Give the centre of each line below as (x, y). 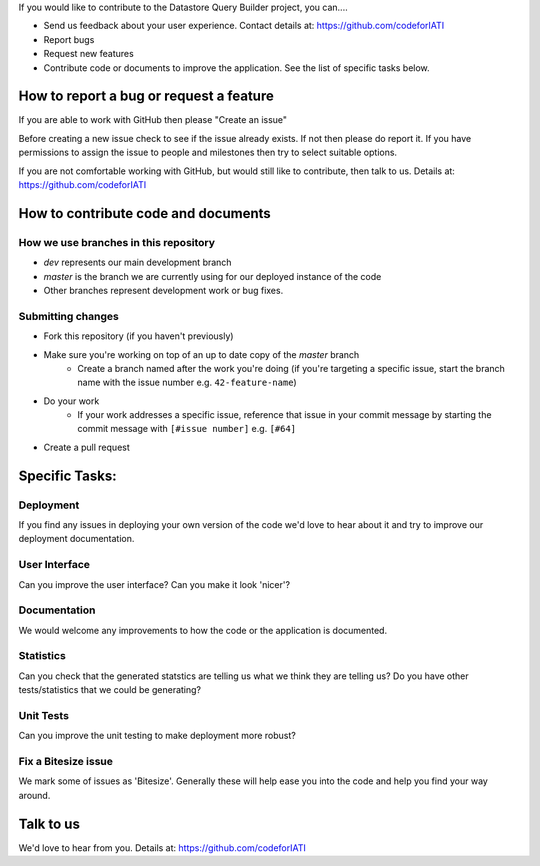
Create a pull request (86, 447)
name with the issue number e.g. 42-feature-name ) (187, 382)
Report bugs (69, 39)
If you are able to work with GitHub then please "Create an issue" (153, 120)
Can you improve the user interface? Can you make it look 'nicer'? (154, 584)
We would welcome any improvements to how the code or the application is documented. (203, 630)
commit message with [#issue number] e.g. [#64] (187, 429)
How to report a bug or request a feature (146, 96)
